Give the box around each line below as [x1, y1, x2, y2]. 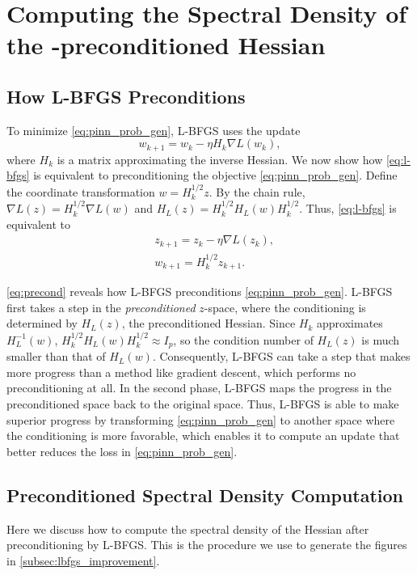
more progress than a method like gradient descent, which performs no [6, 363, 356, 380]
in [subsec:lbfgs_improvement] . [6, 552, 160, 569]
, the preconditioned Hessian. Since [121, 315, 296, 332]
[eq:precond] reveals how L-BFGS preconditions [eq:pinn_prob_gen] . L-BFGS [6, 283, 393, 300]
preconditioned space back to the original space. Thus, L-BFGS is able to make [6, 395, 399, 412]
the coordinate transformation [6, 183, 155, 200]
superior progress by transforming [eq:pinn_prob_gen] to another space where [6, 411, 395, 428]
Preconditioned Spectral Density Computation [6, 482, 404, 507]
